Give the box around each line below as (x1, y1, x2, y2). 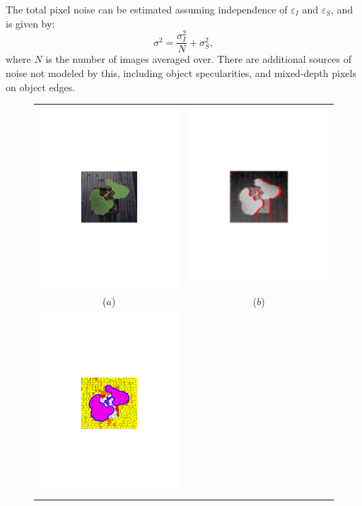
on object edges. (6, 79, 76, 94)
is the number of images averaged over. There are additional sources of (45, 52, 351, 66)
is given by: (6, 16, 55, 30)
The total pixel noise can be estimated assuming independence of (6, 2, 288, 16)
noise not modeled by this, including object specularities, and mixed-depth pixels (6, 66, 356, 81)
